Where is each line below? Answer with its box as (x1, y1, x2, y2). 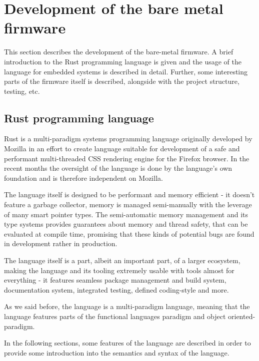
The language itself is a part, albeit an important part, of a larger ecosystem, (4, 255, 240, 266)
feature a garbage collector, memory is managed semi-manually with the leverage (4, 199, 252, 210)
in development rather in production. (4, 238, 117, 249)
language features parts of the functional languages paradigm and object (4, 311, 226, 321)
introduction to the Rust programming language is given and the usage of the (4, 56, 242, 66)
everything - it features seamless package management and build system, (4, 275, 226, 285)
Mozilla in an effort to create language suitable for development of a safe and (4, 143, 240, 154)
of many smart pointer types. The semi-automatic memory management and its (4, 209, 248, 219)
